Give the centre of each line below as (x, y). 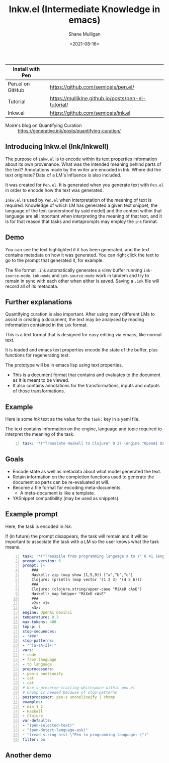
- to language (37, 664)
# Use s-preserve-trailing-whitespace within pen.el (79, 688)
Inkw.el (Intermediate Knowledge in (84, 9)
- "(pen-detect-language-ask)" (55, 730)
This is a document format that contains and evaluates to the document (87, 375)
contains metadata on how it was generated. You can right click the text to (82, 255)
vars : (28, 650)
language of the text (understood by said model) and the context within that (83, 210)
